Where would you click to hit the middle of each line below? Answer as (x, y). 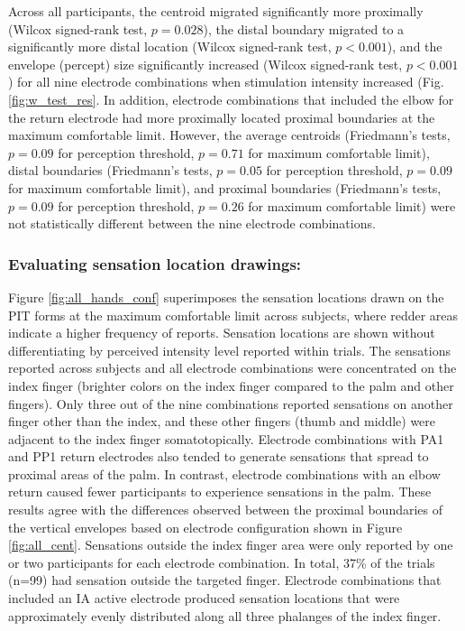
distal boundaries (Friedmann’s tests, (110, 170)
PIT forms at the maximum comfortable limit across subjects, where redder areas (233, 315)
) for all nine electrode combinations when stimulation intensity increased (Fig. (226, 82)
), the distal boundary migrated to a (304, 28)
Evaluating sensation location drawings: (155, 263)
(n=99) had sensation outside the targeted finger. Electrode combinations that (225, 580)
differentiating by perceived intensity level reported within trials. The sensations (229, 350)
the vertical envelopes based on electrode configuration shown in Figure (205, 527)
